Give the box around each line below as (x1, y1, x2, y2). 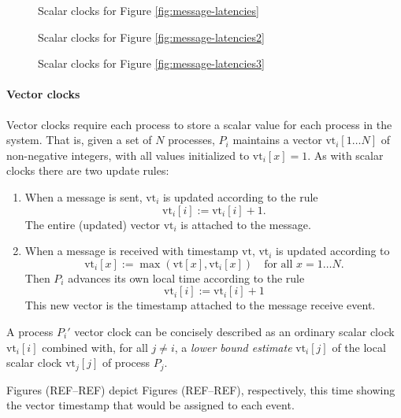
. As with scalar (307, 146, 384, 163)
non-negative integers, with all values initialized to (6, 146, 250, 163)
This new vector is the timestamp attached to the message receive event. (24, 297, 376, 313)
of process (102, 354, 150, 371)
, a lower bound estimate (174, 338, 292, 355)
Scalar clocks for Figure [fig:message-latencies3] (38, 55, 265, 72)
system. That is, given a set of (6, 131, 152, 148)
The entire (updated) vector (24, 216, 160, 232)
